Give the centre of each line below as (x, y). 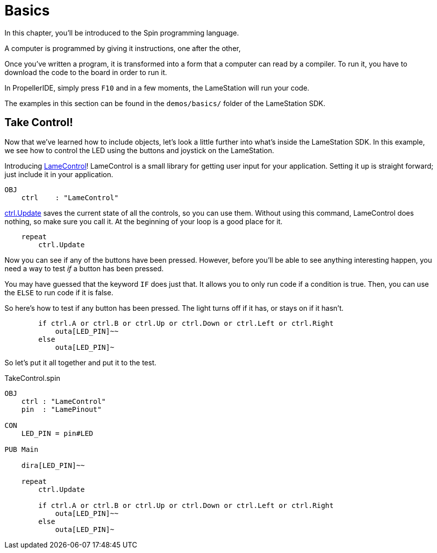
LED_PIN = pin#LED (57, 433)
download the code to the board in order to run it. (86, 72)
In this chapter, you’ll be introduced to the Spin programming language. (122, 33)
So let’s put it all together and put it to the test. (81, 362)
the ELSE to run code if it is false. (59, 292)
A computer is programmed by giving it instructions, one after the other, (123, 48)
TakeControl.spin (33, 378)
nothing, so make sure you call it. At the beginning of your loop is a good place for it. (144, 221)
